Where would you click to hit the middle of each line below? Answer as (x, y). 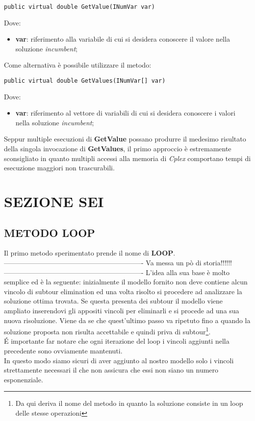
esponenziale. (24, 379)
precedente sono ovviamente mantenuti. (63, 351)
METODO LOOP (50, 232)
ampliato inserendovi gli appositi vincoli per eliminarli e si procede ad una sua (122, 310)
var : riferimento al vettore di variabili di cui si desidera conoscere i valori (125, 113)
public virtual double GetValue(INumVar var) (79, 7)
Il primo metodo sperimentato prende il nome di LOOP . (90, 253)
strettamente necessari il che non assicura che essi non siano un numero (111, 370)
